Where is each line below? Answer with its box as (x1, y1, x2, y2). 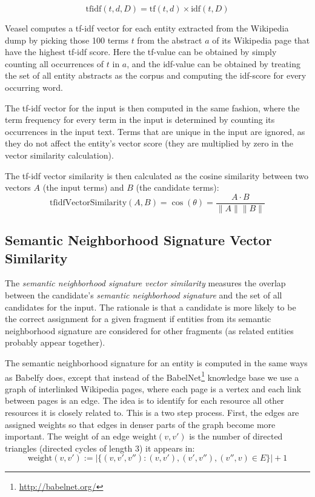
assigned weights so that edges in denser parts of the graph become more (5, 418, 276, 430)
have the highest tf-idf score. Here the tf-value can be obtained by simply (5, 45, 277, 58)
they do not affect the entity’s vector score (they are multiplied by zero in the (5, 137, 293, 150)
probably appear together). (5, 336, 105, 349)
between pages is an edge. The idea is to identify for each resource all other (5, 394, 284, 407)
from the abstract (137, 33, 202, 46)
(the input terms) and (42, 181, 124, 194)
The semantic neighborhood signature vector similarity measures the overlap (5, 277, 286, 289)
